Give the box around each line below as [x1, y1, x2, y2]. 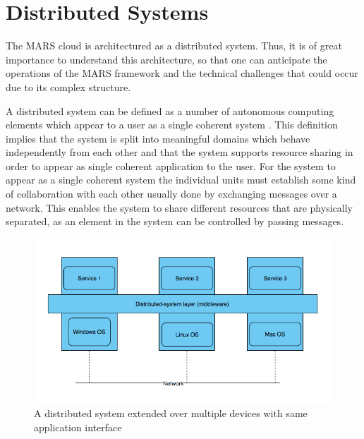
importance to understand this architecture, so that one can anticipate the [6, 52, 327, 66]
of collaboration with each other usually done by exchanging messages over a [6, 186, 337, 201]
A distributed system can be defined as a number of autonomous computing [6, 103, 334, 118]
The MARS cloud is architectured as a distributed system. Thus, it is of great [6, 38, 342, 53]
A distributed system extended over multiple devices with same [34, 406, 308, 421]
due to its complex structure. [6, 79, 131, 94]
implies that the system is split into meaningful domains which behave [6, 131, 310, 145]
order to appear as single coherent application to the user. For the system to [6, 158, 336, 173]
